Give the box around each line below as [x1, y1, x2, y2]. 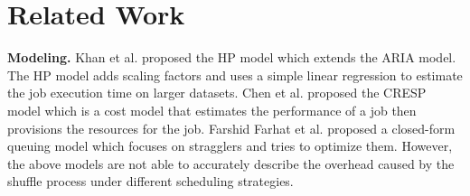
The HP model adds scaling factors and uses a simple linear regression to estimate [7, 65, 463, 84]
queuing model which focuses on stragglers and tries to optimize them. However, [7, 136, 453, 155]
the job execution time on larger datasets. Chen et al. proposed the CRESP [7, 83, 427, 102]
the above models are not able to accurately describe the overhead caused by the [7, 154, 455, 173]
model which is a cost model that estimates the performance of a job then [7, 100, 417, 119]
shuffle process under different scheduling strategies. [7, 172, 294, 191]
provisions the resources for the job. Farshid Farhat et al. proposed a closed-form [7, 118, 456, 137]
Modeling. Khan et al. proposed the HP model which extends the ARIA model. [7, 48, 456, 67]
